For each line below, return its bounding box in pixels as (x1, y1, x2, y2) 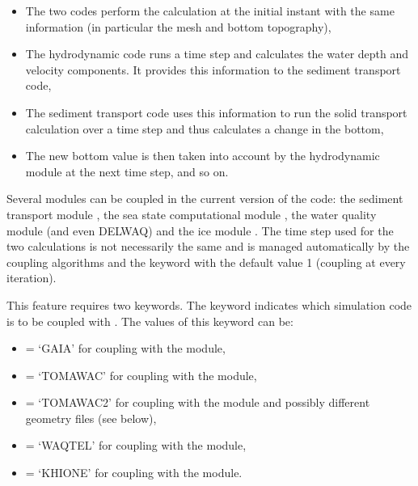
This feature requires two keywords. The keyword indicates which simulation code (6, 296, 412, 313)
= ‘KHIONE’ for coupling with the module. (25, 464, 243, 481)
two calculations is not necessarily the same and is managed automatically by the (6, 238, 410, 255)
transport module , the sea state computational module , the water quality (6, 205, 377, 222)
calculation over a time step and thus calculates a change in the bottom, (25, 120, 384, 137)
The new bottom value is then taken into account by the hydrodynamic (25, 147, 380, 164)
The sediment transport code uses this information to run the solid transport (25, 104, 407, 120)
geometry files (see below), (25, 409, 157, 426)
